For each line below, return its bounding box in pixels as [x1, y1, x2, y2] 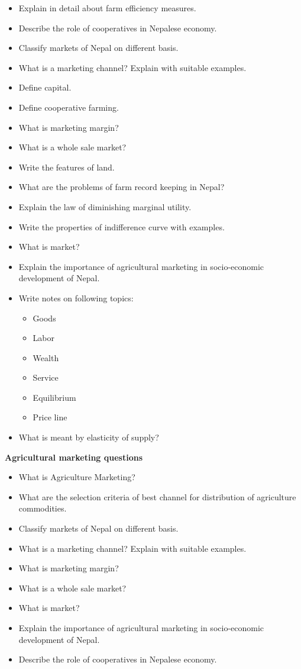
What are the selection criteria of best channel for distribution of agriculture [18, 490, 296, 503]
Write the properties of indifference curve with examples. [18, 220, 225, 233]
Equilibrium [33, 391, 76, 403]
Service [33, 371, 59, 384]
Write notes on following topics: [18, 291, 134, 304]
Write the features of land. [18, 160, 115, 173]
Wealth [33, 351, 59, 364]
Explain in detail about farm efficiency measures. [18, 2, 196, 14]
